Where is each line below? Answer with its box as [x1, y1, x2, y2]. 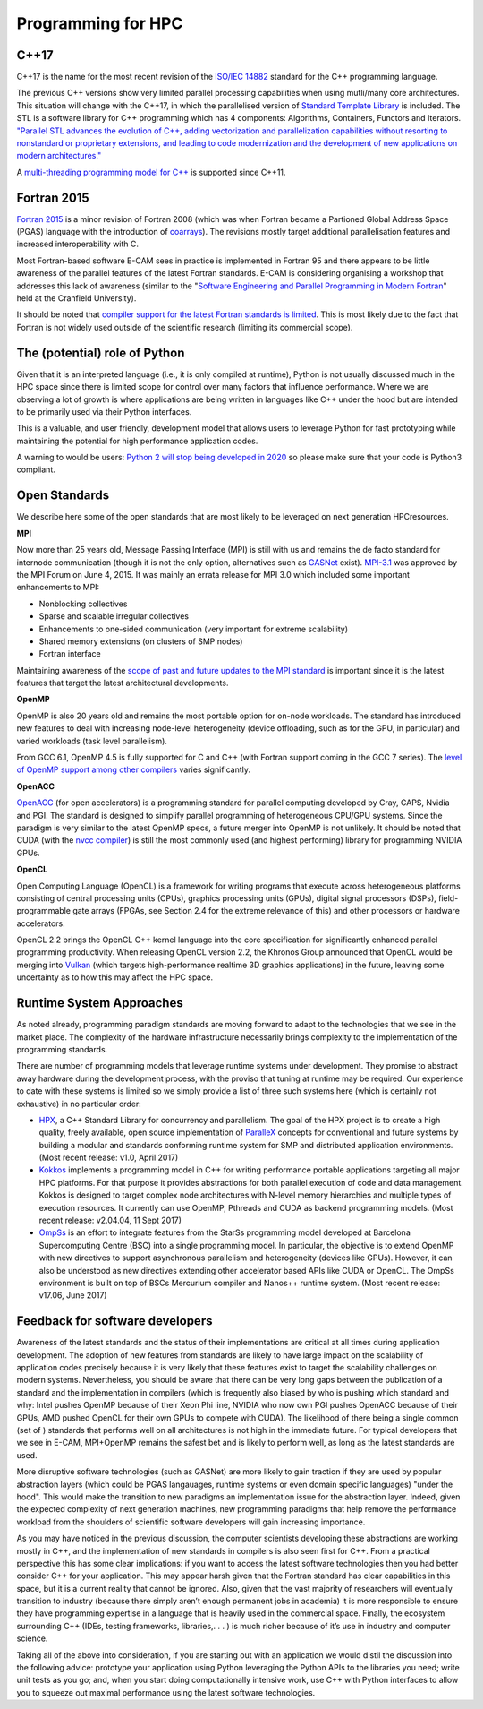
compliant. [16, 464, 55, 475]
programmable [16, 906, 72, 916]
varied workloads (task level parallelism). [16, 735, 167, 746]
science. [16, 1633, 48, 1644]
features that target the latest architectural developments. [16, 677, 229, 689]
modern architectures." [16, 150, 102, 161]
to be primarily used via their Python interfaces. [16, 406, 192, 417]
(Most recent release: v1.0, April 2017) [38, 1152, 179, 1164]
